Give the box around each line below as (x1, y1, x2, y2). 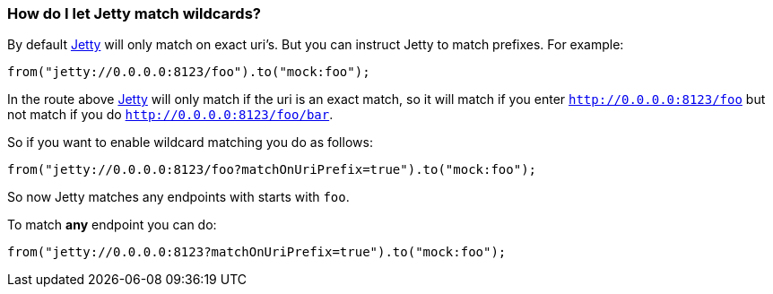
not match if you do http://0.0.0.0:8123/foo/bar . (7, 107, 334, 123)
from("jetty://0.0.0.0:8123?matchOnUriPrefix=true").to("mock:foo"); (7, 245, 507, 260)
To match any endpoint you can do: (7, 217, 217, 233)
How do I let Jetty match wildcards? (7, 4, 261, 22)
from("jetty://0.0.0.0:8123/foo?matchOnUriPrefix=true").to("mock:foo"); (7, 162, 537, 177)
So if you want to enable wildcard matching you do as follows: (7, 134, 373, 151)
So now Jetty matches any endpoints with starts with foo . (7, 189, 350, 205)
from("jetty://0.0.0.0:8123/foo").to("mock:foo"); (7, 65, 370, 80)
